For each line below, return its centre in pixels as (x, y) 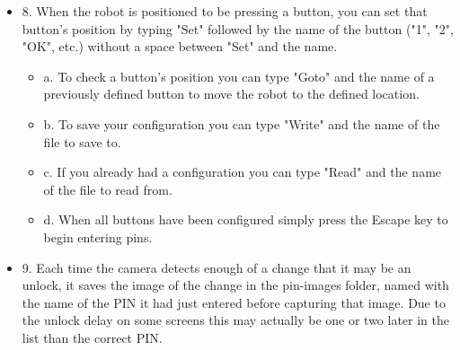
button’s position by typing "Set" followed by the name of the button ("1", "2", (238, 28)
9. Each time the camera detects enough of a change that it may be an (217, 267)
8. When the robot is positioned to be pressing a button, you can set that (225, 11)
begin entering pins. (98, 236)
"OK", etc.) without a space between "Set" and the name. (180, 46)
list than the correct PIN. (92, 337)
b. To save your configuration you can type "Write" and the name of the (242, 123)
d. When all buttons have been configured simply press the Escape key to (246, 219)
